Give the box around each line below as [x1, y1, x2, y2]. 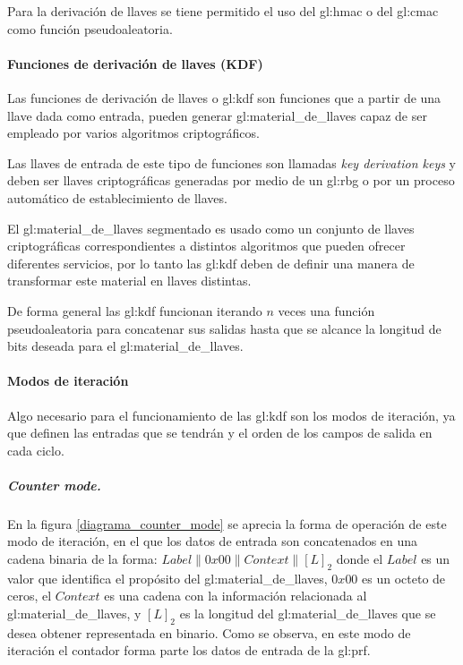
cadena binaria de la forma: [7, 550, 158, 568]
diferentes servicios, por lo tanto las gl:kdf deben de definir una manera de [7, 253, 415, 272]
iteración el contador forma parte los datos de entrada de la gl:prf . [7, 641, 371, 660]
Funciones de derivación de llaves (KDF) [7, 54, 263, 72]
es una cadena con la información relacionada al [104, 586, 367, 605]
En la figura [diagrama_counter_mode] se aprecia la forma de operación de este [7, 514, 447, 533]
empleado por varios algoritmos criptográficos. [7, 124, 260, 142]
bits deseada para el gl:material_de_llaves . [7, 337, 244, 355]
